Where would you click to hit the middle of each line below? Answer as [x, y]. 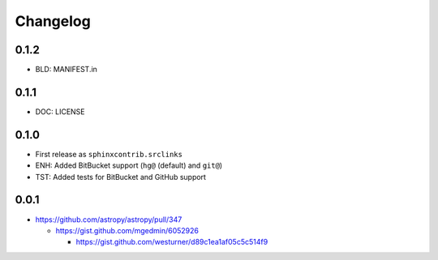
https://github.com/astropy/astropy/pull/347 [109, 220]
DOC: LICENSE [60, 111]
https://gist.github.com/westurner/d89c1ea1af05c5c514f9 [172, 242]
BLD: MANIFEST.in [66, 70]
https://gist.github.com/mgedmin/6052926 [127, 230]
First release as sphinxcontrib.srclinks [109, 154]
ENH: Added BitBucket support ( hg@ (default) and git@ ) [129, 165]
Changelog [53, 21]
